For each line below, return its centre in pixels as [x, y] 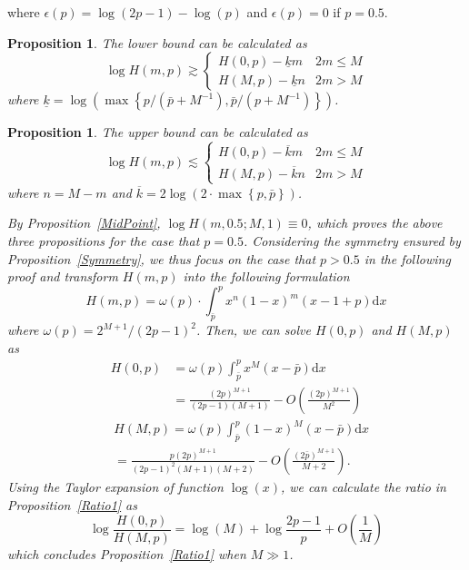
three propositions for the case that [104, 240]
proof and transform [63, 276]
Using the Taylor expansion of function [115, 486]
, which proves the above [375, 223]
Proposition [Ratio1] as [72, 504]
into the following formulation [266, 276]
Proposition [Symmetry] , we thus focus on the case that [162, 258]
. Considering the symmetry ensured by [352, 240]
